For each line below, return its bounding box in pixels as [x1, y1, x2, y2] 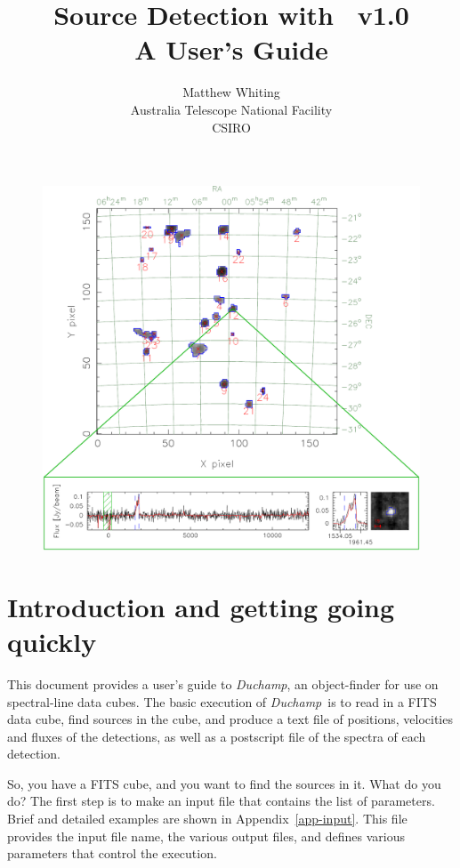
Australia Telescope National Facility [130, 100, 333, 118]
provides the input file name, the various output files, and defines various [7, 826, 405, 845]
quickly [7, 623, 97, 659]
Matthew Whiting [182, 83, 280, 101]
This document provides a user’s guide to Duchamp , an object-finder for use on [7, 674, 439, 693]
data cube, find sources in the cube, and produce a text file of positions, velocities [7, 710, 453, 728]
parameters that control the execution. [7, 844, 217, 863]
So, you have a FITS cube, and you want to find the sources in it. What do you [7, 774, 441, 792]
